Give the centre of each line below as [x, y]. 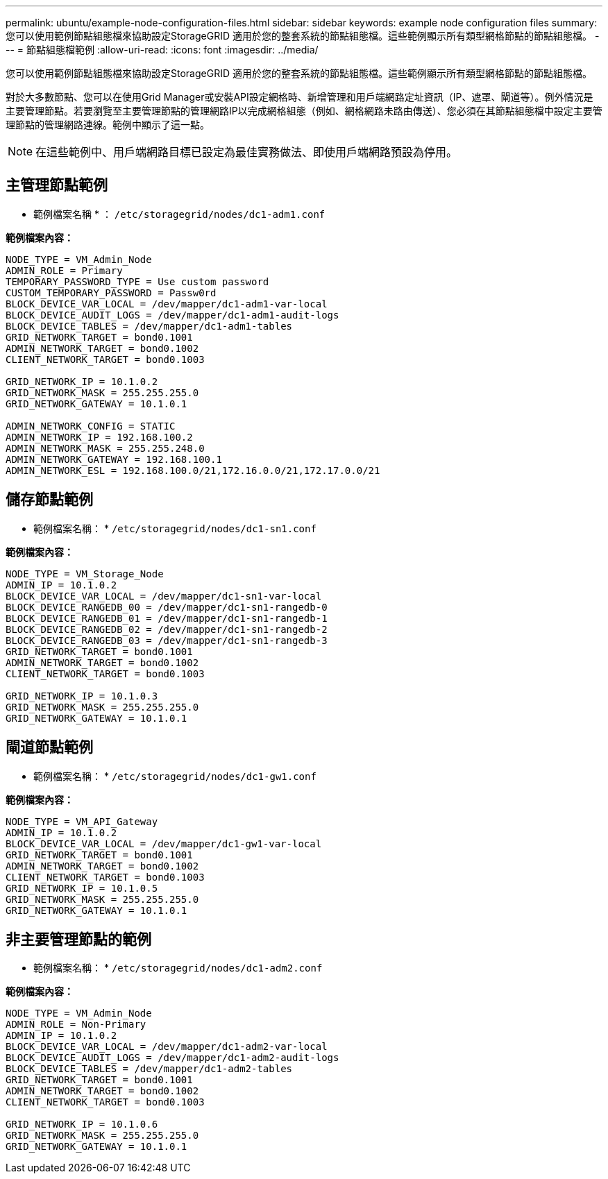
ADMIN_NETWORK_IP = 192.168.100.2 [99, 437]
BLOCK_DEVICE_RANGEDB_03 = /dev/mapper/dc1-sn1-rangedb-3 [167, 640]
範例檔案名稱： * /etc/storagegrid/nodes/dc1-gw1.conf [175, 776]
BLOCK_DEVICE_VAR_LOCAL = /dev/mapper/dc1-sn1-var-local [164, 596]
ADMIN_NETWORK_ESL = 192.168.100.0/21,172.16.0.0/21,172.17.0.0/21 [193, 470]
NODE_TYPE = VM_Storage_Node [85, 574]
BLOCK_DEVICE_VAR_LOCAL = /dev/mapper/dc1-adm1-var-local [167, 304]
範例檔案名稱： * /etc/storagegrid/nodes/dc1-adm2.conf [178, 968]
